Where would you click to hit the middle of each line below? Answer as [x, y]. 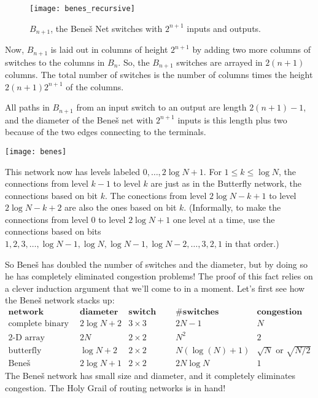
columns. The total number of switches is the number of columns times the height [159, 75]
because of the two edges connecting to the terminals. [106, 132]
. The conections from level [156, 195]
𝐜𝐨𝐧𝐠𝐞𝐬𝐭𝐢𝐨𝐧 [280, 312]
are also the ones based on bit [121, 207]
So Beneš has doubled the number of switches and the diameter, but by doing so [156, 264]
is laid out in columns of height [109, 49]
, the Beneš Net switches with [107, 28]
